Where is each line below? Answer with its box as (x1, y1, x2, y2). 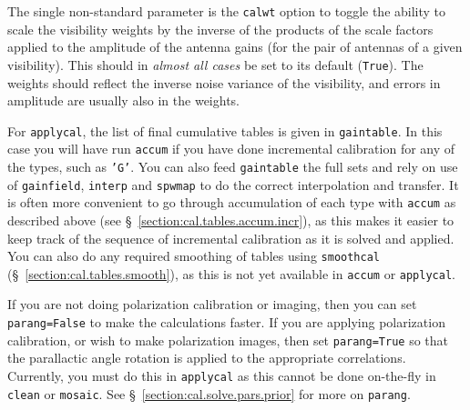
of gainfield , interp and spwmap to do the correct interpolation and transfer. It (7, 175, 459, 194)
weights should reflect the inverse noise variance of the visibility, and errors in (7, 73, 441, 92)
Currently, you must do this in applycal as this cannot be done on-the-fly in (7, 365, 436, 385)
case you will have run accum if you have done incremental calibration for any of (7, 139, 455, 158)
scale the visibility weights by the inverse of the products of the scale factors (7, 19, 434, 38)
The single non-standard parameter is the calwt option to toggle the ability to (7, 2, 446, 20)
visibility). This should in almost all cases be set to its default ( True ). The (7, 55, 424, 74)
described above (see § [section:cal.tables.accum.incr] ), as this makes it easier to (7, 210, 455, 229)
